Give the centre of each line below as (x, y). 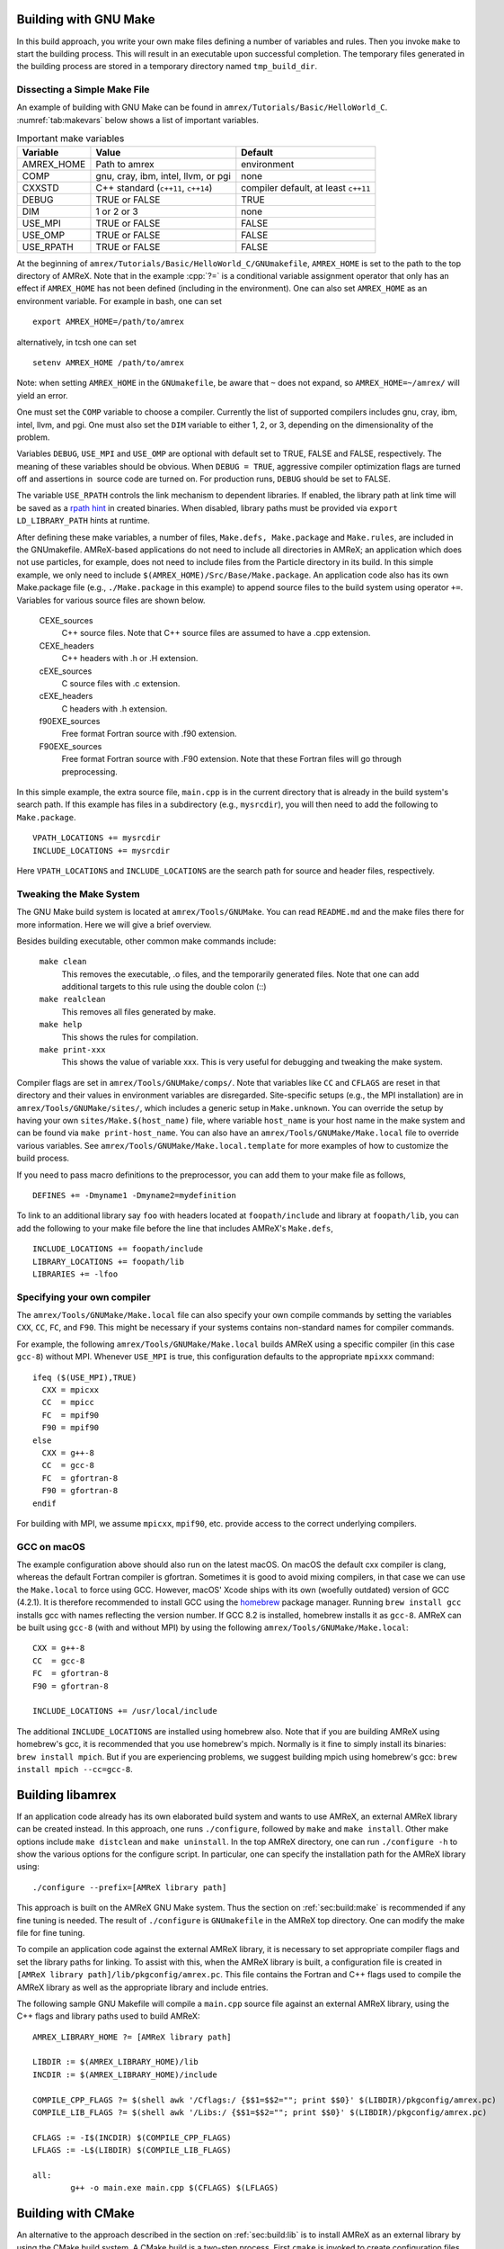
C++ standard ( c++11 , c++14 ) (154, 187)
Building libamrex (66, 1795)
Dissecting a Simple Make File (83, 90)
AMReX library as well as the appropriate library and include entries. (142, 1987)
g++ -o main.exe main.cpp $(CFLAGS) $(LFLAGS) (175, 2188)
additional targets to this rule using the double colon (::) (164, 987)
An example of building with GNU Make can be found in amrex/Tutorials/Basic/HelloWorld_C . (202, 107)
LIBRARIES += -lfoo (75, 1274)
